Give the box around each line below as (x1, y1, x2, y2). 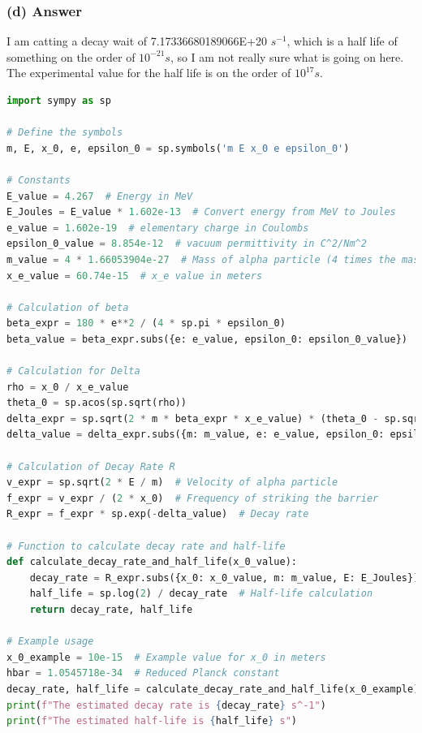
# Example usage (6, 636, 94, 648)
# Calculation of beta (6, 301, 129, 313)
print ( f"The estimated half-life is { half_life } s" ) (6, 715, 298, 727)
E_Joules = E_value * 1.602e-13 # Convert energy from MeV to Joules (6, 206, 396, 218)
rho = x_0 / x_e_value (6, 381, 129, 393)
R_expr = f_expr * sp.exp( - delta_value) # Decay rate (6, 508, 309, 520)
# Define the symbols (6, 127, 123, 139)
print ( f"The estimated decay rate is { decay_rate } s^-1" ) (6, 699, 326, 711)
